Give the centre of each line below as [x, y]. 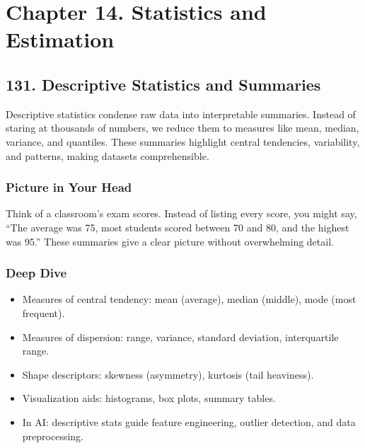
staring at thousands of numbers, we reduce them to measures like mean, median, [182, 128]
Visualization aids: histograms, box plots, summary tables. [149, 398]
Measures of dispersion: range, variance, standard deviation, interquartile [180, 337]
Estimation [60, 39]
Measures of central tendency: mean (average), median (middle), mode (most [189, 299]
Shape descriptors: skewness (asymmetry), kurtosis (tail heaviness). [168, 374]
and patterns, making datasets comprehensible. [108, 155]
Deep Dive [36, 273]
